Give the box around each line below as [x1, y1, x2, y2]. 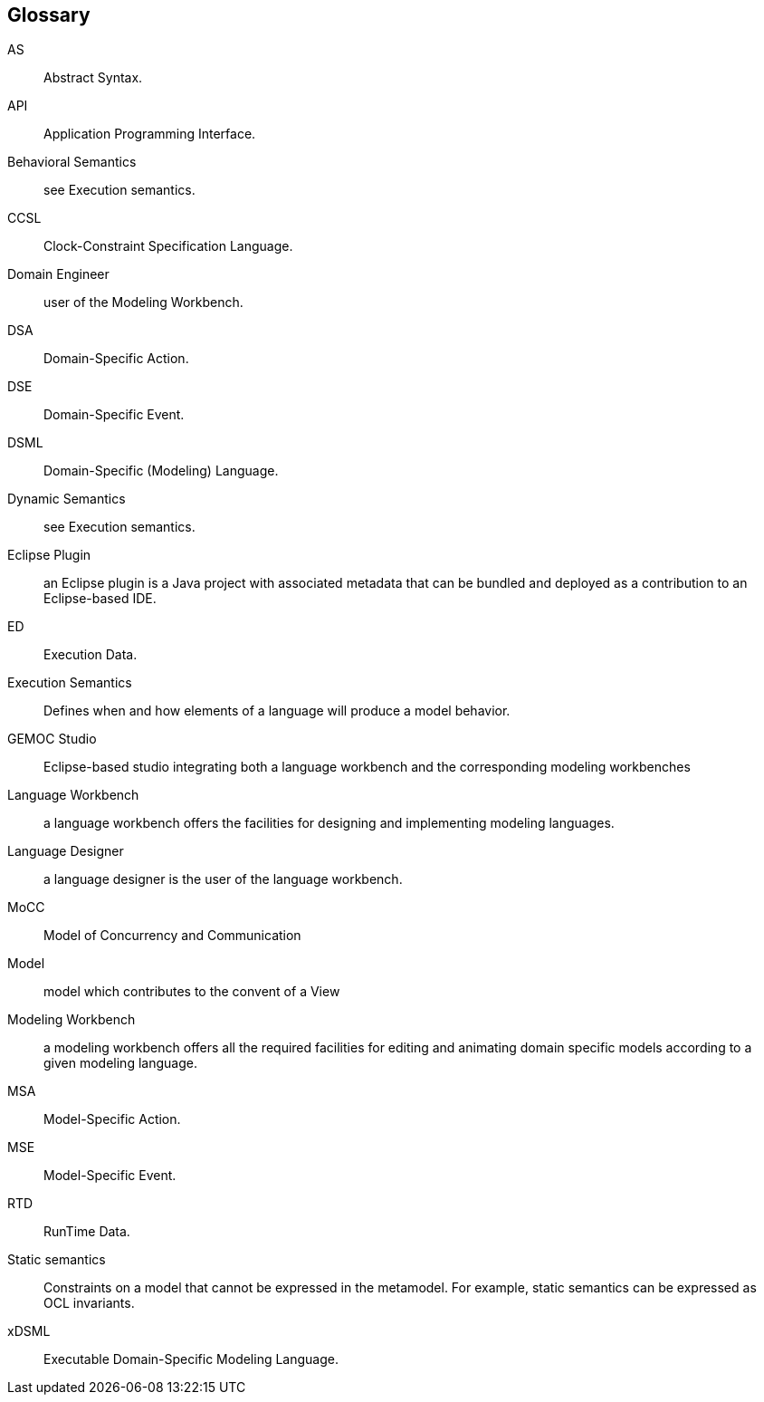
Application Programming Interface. [43, 126, 256, 142]
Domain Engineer [7, 266, 110, 283]
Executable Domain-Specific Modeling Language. [43, 1351, 339, 1368]
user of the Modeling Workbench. [43, 294, 244, 311]
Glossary [7, 4, 91, 26]
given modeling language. [43, 1055, 197, 1071]
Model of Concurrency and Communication [43, 927, 301, 944]
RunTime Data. [43, 1224, 130, 1240]
